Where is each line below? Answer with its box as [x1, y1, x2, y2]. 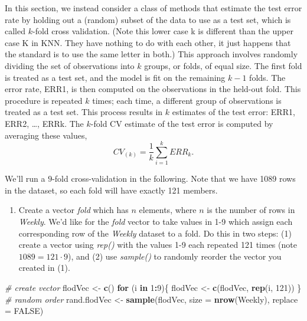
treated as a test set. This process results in [5, 106, 163, 118]
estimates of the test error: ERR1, [172, 106, 295, 118]
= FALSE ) [5, 304, 44, 317]
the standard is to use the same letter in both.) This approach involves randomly [5, 48, 298, 60]
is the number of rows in [207, 204, 295, 216]
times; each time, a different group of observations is [92, 94, 282, 106]
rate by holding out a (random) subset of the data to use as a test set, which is [5, 13, 291, 25]
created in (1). [18, 261, 70, 274]
